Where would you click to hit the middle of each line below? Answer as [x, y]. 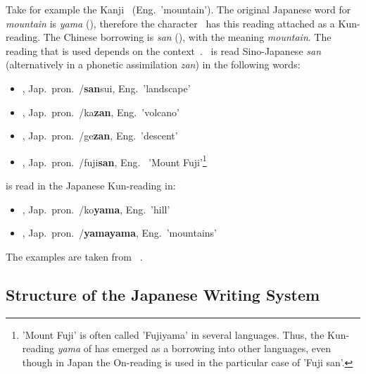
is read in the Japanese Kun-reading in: [91, 185]
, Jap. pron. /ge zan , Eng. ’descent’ [100, 136]
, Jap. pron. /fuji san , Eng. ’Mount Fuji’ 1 [114, 161]
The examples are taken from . [74, 256]
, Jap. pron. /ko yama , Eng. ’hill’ [96, 209]
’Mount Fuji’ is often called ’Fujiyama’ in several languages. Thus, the [173, 334]
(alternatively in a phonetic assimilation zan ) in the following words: [153, 64]
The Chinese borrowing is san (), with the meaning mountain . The [187, 37]
